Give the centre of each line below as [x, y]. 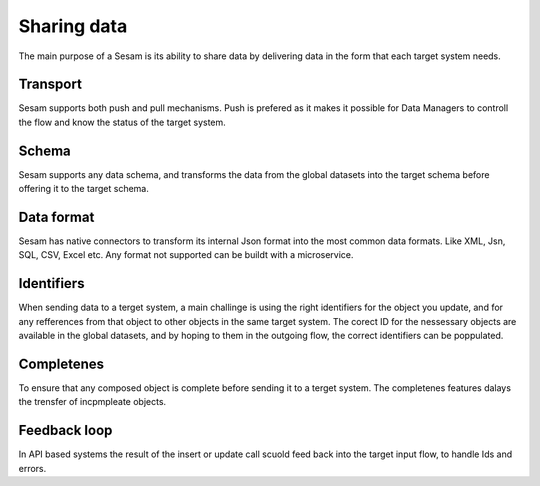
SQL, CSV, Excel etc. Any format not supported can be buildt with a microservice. [186, 255]
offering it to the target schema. [83, 189]
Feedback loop [65, 430]
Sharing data [73, 26]
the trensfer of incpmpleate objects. [92, 402]
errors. [32, 468]
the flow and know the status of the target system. [122, 122]
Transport [50, 84]
